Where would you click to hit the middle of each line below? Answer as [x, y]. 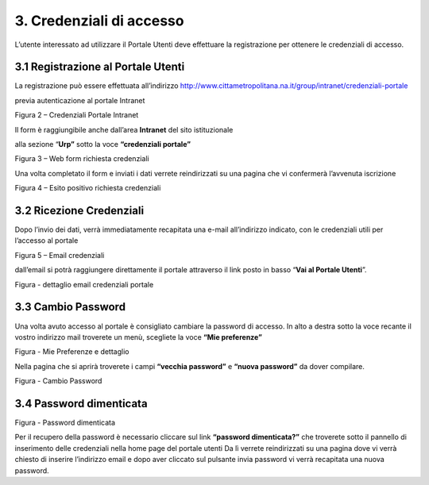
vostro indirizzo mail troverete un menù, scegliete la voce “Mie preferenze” [138, 337]
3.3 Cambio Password [70, 307]
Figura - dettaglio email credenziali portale [84, 284]
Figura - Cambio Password [58, 381]
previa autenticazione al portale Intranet [80, 100]
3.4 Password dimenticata [81, 404]
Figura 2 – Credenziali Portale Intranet [77, 115]
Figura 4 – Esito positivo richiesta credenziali [88, 188]
